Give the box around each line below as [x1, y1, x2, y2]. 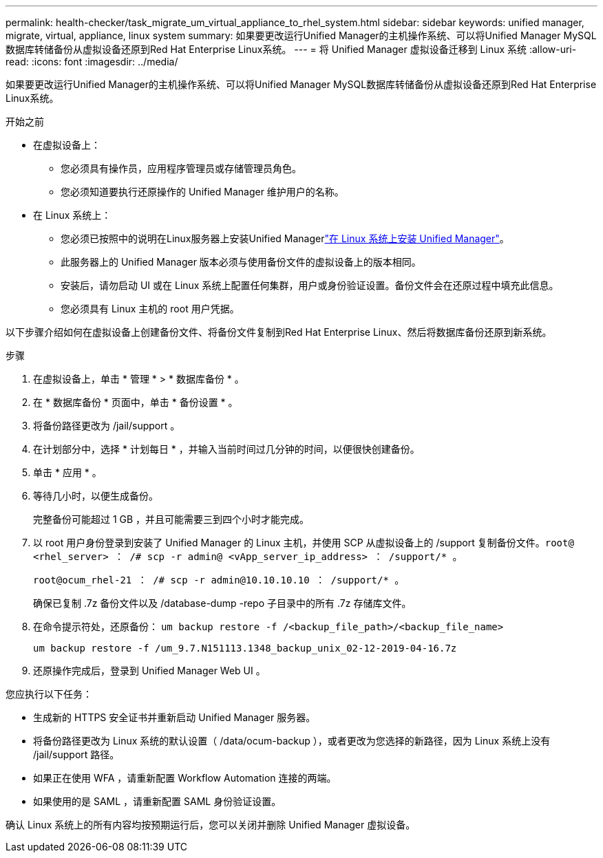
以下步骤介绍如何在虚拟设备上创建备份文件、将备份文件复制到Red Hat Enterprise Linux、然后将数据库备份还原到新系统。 [6, 326, 552, 338]
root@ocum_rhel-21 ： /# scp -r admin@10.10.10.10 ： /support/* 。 [33, 575, 405, 586]
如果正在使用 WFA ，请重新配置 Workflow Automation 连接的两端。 [33, 772, 337, 784]
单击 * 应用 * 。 [33, 466, 102, 478]
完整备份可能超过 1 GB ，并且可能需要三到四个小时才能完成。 [33, 513, 310, 525]
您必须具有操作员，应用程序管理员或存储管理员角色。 [61, 162, 301, 174]
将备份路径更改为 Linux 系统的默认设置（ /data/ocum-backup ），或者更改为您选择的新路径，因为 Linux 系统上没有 [33, 735, 551, 747]
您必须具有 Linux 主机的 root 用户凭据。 [61, 303, 240, 314]
